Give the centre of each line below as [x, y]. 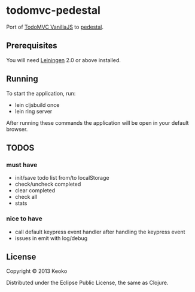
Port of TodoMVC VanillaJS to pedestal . [55, 27]
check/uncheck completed [48, 184]
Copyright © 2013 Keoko [37, 271]
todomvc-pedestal [53, 10]
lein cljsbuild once [37, 104]
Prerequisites [32, 46]
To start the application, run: [41, 93]
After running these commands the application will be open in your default [97, 122]
